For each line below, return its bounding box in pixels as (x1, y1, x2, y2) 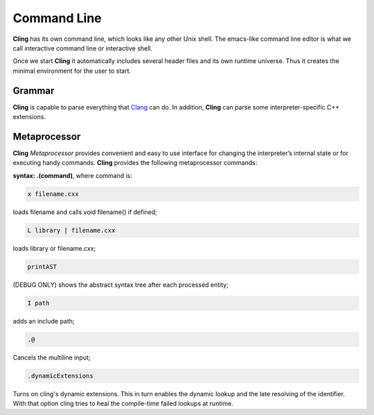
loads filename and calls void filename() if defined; (12, 208, 157, 216)
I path (27, 299, 50, 307)
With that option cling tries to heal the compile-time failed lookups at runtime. (12, 399, 233, 407)
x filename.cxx (27, 190, 79, 197)
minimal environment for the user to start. (12, 67, 132, 75)
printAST (27, 263, 57, 270)
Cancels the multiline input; (12, 353, 91, 362)
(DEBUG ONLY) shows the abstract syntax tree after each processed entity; (12, 281, 229, 289)
